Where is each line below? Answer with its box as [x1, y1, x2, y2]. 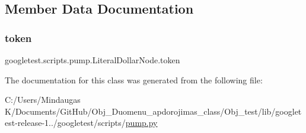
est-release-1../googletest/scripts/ [5, 116, 126, 129]
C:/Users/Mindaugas [5, 93, 81, 106]
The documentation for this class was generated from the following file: [5, 73, 263, 86]
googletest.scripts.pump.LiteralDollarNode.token [5, 54, 180, 66]
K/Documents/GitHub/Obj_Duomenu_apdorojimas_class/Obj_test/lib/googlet [5, 105, 302, 117]
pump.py [125, 116, 158, 129]
